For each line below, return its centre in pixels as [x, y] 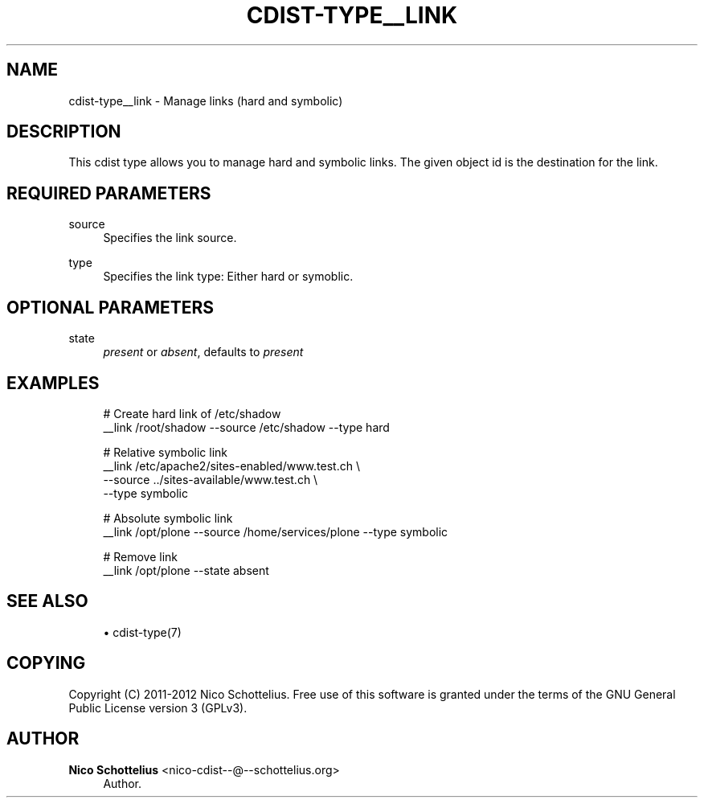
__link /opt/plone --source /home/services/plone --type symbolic [276, 531]
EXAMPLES [53, 383]
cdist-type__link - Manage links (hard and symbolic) [206, 100]
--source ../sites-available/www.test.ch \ [211, 479]
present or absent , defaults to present [203, 352]
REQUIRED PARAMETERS [109, 193]
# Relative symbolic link [166, 452]
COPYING [46, 663]
